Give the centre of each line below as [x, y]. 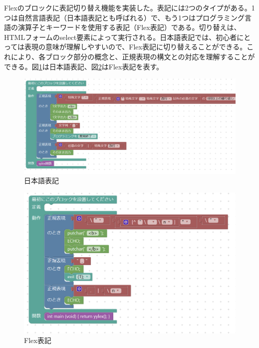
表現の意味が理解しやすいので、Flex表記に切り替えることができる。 [136, 47]
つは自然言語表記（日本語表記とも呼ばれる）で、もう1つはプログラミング [125, 17]
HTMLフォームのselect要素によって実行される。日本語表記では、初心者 [121, 37]
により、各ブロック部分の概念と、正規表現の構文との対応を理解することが [133, 56]
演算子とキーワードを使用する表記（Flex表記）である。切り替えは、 [129, 27]
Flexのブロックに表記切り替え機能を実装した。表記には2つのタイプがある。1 [129, 7]
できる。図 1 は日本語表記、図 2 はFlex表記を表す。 [84, 66]
